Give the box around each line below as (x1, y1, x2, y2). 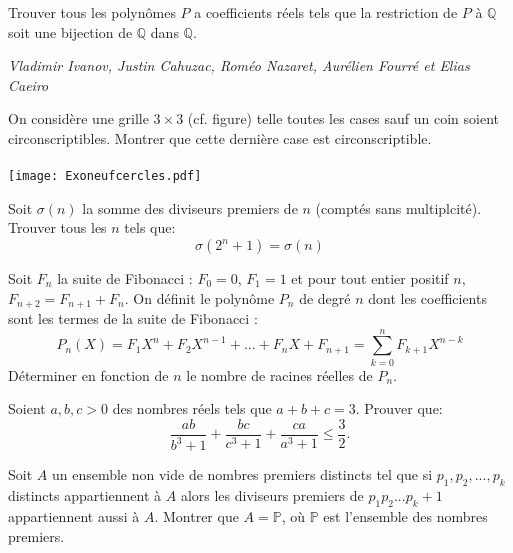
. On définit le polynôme (124, 287, 275, 308)
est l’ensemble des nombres (323, 505, 488, 526)
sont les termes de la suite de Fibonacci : (8, 308, 258, 329)
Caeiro (8, 74, 49, 95)
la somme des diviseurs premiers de (82, 197, 298, 218)
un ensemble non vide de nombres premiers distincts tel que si (51, 464, 433, 485)
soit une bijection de (8, 21, 133, 42)
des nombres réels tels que (112, 398, 272, 419)
